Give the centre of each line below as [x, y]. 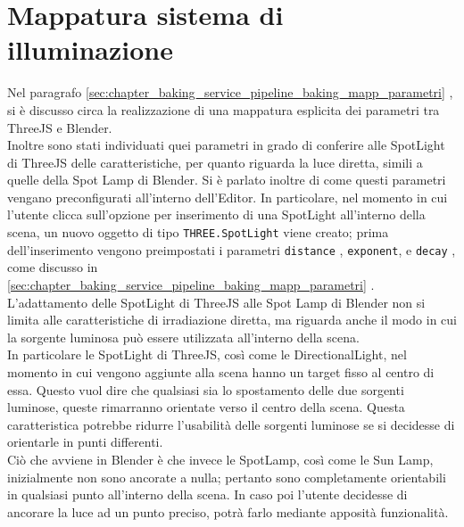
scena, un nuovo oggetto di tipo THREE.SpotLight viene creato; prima [198, 232]
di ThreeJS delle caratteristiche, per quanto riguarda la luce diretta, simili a [215, 162]
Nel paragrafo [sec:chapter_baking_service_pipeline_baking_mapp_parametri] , [230, 92]
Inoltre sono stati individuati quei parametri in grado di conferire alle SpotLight [226, 145]
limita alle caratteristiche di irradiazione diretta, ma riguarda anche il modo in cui [232, 320]
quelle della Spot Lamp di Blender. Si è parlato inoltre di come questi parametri [227, 180]
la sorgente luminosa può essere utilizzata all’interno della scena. [183, 337]
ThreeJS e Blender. [60, 127]
